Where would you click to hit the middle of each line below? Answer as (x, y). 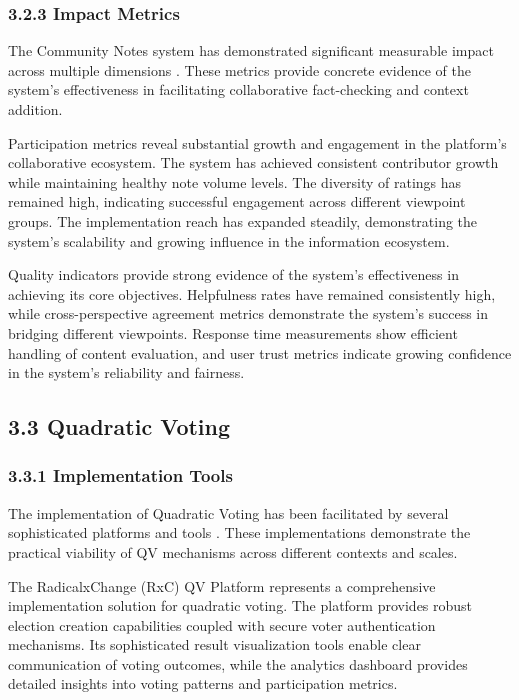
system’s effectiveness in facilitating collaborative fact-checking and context (238, 89)
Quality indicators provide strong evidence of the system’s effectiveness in (233, 274)
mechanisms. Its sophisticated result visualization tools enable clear (214, 644)
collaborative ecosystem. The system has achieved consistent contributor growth (253, 162)
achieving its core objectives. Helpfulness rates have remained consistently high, (252, 293)
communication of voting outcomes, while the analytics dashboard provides (238, 663)
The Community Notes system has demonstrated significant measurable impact (251, 50)
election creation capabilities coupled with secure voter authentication (222, 624)
